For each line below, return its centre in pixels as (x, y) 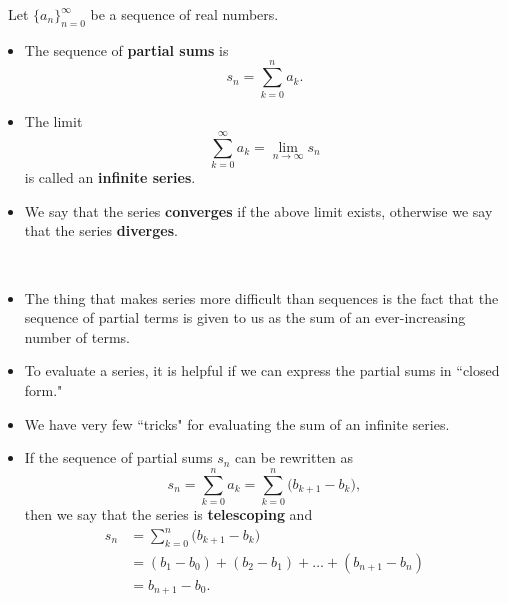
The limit (53, 120)
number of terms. (77, 336)
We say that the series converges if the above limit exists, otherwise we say (258, 210)
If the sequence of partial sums (118, 457)
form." (43, 389)
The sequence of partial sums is (126, 49)
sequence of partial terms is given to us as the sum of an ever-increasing (245, 317)
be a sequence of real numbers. (184, 14)
